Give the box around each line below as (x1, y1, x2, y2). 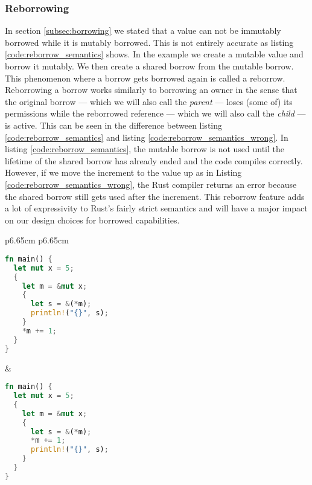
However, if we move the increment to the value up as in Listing (5, 166, 242, 179)
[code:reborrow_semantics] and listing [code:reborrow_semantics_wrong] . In (5, 130, 288, 143)
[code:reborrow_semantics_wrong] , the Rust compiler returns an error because (5, 178, 297, 190)
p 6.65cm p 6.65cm (5, 234, 69, 246)
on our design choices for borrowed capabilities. (5, 213, 180, 226)
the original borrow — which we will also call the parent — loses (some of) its (5, 95, 293, 108)
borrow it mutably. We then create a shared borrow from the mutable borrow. (5, 60, 294, 72)
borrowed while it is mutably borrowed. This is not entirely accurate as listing (5, 36, 294, 48)
